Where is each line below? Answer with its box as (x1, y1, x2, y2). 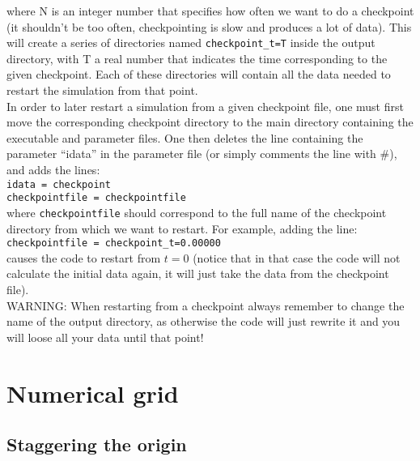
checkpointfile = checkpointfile (6, 192, 186, 204)
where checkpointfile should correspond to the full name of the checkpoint (6, 203, 387, 220)
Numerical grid (6, 376, 179, 409)
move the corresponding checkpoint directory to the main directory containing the (6, 113, 414, 130)
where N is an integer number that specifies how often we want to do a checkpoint (6, 2, 414, 19)
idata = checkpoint (6, 178, 111, 190)
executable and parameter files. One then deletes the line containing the (6, 129, 363, 146)
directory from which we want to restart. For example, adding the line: (6, 220, 358, 237)
